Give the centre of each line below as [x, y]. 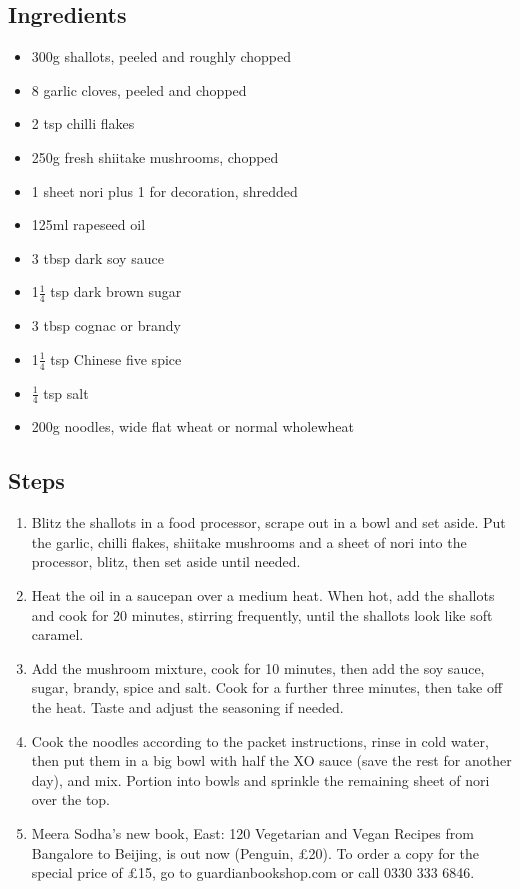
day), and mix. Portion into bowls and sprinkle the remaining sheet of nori [260, 779]
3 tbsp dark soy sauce [97, 257]
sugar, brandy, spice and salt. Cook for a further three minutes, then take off [267, 687]
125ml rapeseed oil [88, 224]
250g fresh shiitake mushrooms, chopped [155, 156]
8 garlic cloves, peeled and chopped [139, 89]
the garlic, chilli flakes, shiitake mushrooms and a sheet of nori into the [249, 541]
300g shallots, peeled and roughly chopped [161, 56]
